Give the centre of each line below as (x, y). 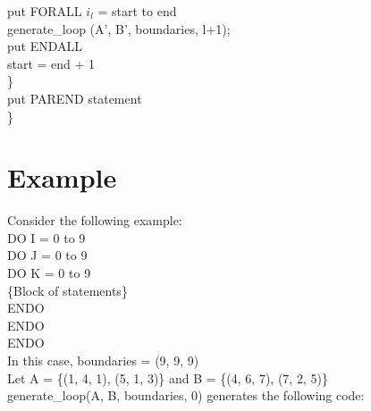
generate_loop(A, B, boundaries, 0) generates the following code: (186, 395)
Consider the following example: (95, 220)
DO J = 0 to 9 (47, 255)
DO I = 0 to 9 (46, 237)
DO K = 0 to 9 (49, 273)
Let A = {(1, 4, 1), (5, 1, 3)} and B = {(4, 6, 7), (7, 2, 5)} (168, 377)
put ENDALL (45, 46)
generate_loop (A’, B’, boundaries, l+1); (119, 28)
